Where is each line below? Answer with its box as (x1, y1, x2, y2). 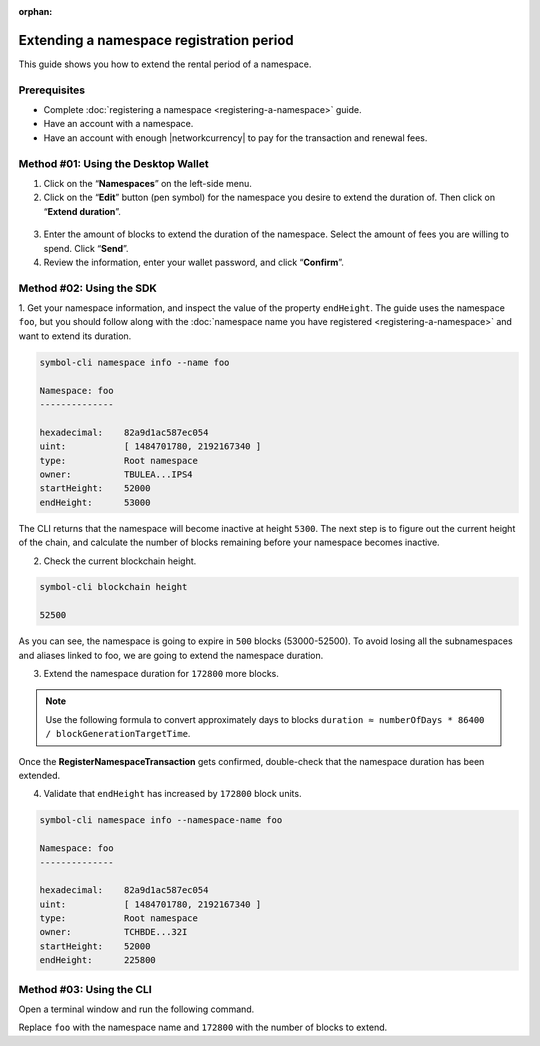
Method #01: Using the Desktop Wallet (18, 156, 209, 170)
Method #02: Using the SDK (18, 281, 157, 295)
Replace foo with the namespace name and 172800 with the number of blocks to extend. (18, 1021, 388, 1034)
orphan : (18, 6, 53, 17)
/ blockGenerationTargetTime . (45, 728, 191, 740)
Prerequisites (18, 83, 85, 97)
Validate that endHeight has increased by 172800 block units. (43, 788, 302, 800)
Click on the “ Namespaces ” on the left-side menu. (43, 177, 252, 189)
